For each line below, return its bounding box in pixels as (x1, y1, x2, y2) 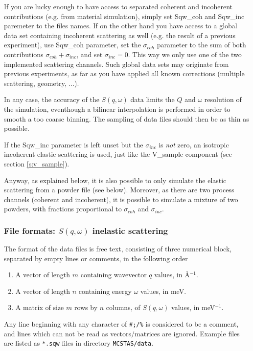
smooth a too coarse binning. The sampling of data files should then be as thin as (4, 113, 249, 124)
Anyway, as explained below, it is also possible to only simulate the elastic (4, 175, 227, 185)
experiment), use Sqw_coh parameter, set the (4, 40, 141, 50)
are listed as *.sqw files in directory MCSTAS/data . (4, 338, 154, 348)
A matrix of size (15, 302, 64, 312)
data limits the (130, 94, 175, 104)
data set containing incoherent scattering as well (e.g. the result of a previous (4, 30, 236, 40)
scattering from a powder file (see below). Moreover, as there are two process (4, 185, 234, 195)
